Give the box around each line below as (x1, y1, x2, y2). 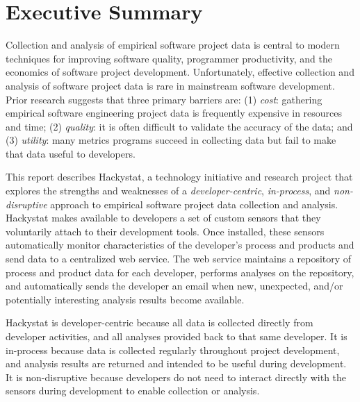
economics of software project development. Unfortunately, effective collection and (6, 65, 354, 79)
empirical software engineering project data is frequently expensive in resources (6, 106, 343, 120)
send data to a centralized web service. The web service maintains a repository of (6, 251, 352, 266)
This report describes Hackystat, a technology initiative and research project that (6, 169, 353, 184)
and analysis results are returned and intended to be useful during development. (6, 356, 347, 371)
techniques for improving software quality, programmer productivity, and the (6, 51, 332, 65)
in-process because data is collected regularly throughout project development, (6, 342, 340, 357)
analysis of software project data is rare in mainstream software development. (6, 78, 335, 92)
